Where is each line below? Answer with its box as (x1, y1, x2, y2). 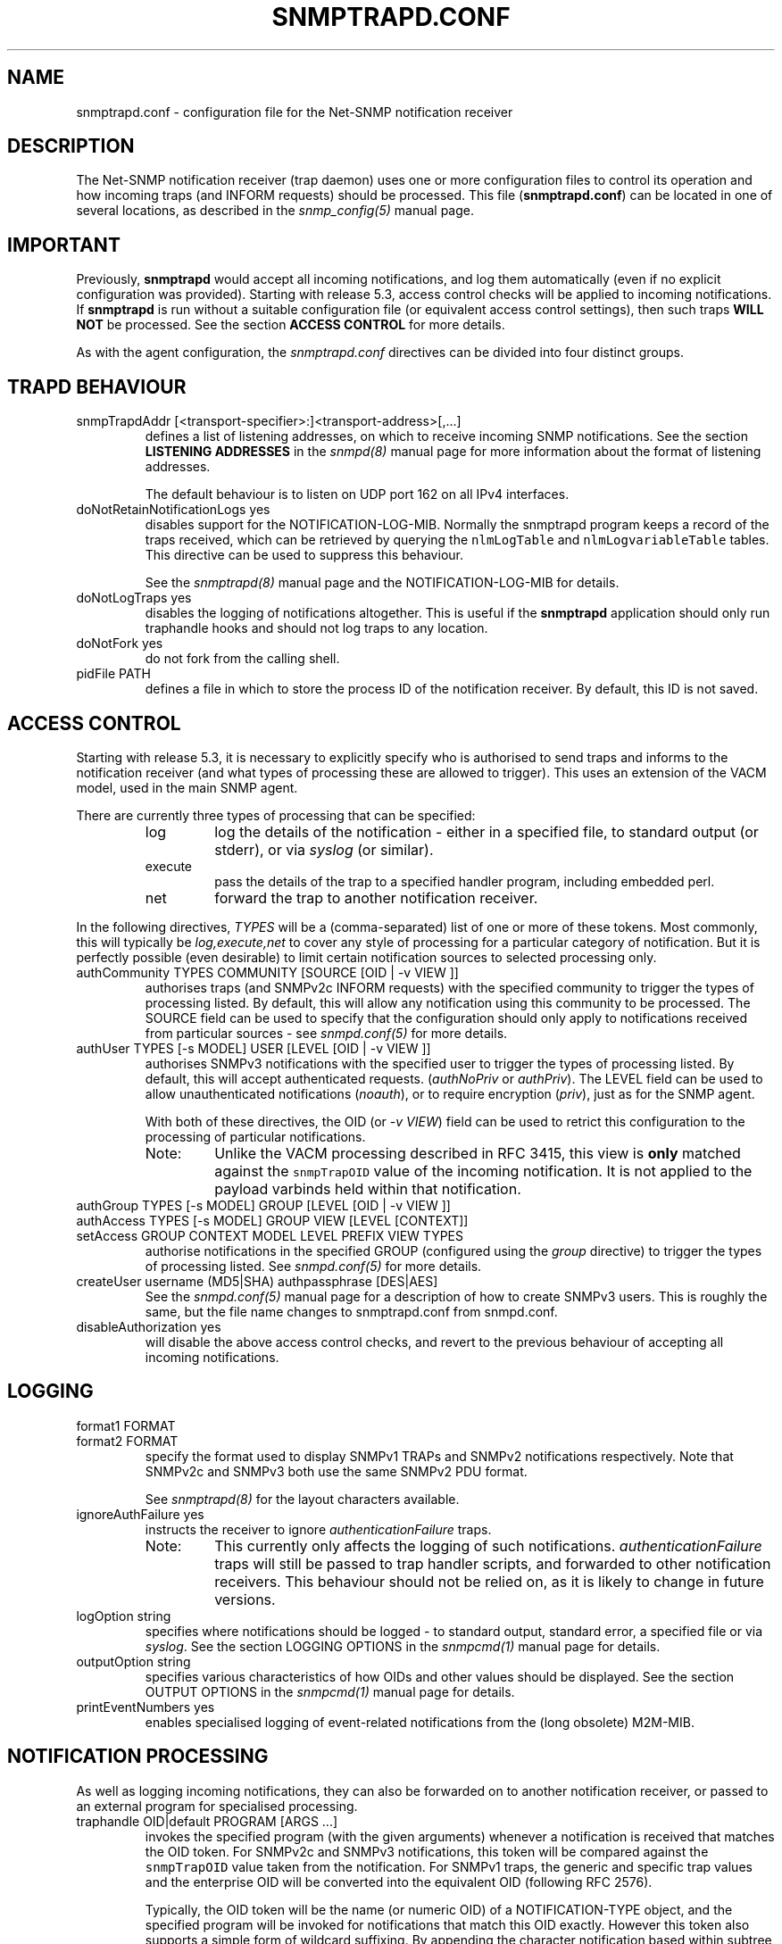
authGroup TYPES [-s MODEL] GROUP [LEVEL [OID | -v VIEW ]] (76, 1197, 451, 1213)
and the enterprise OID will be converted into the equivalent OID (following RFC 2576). (145, 1873, 653, 1890)
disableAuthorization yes (76, 1318, 221, 1334)
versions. (214, 1590, 276, 1608)
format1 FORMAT (76, 1417, 176, 1433)
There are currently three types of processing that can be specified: (76, 807, 476, 823)
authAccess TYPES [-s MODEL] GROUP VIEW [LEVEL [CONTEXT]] (76, 1212, 469, 1228)
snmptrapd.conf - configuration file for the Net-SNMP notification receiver (76, 104, 513, 120)
